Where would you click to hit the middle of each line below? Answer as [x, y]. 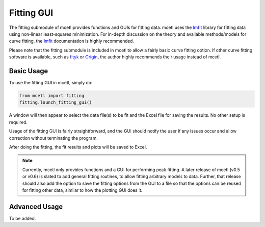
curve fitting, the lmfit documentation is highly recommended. [72, 41]
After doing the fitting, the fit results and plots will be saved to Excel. [78, 147]
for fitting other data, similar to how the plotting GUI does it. [82, 190]
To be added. [23, 218]
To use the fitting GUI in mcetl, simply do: [51, 83]
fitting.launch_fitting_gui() [56, 102]
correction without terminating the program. [53, 138]
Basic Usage [28, 71]
